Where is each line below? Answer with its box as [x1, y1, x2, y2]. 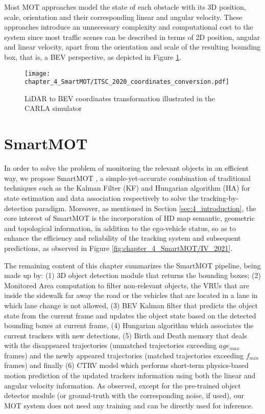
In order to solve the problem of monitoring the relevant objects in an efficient [4, 163, 249, 173]
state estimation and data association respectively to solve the [4, 192, 199, 203]
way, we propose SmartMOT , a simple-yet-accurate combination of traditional [4, 172, 251, 183]
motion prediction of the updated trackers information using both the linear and [4, 370, 256, 381]
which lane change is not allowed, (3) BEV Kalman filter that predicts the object [4, 300, 258, 310]
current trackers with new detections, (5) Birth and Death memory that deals [4, 330, 247, 340]
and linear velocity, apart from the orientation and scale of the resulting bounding [4, 41, 261, 52]
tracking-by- [201, 192, 239, 203]
